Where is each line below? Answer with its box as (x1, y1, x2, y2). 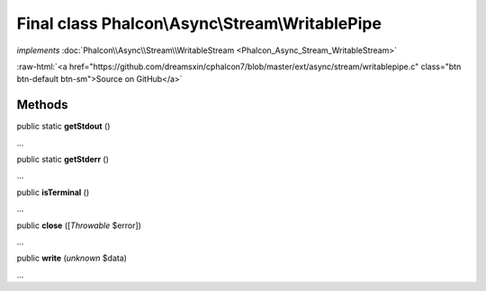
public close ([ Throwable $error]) (16, 220, 141, 231)
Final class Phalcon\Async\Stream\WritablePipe (16, 13, 382, 33)
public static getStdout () (16, 121, 111, 132)
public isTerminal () (16, 187, 90, 198)
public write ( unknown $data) (16, 252, 128, 264)
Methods (16, 97, 68, 112)
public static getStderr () (16, 154, 110, 165)
